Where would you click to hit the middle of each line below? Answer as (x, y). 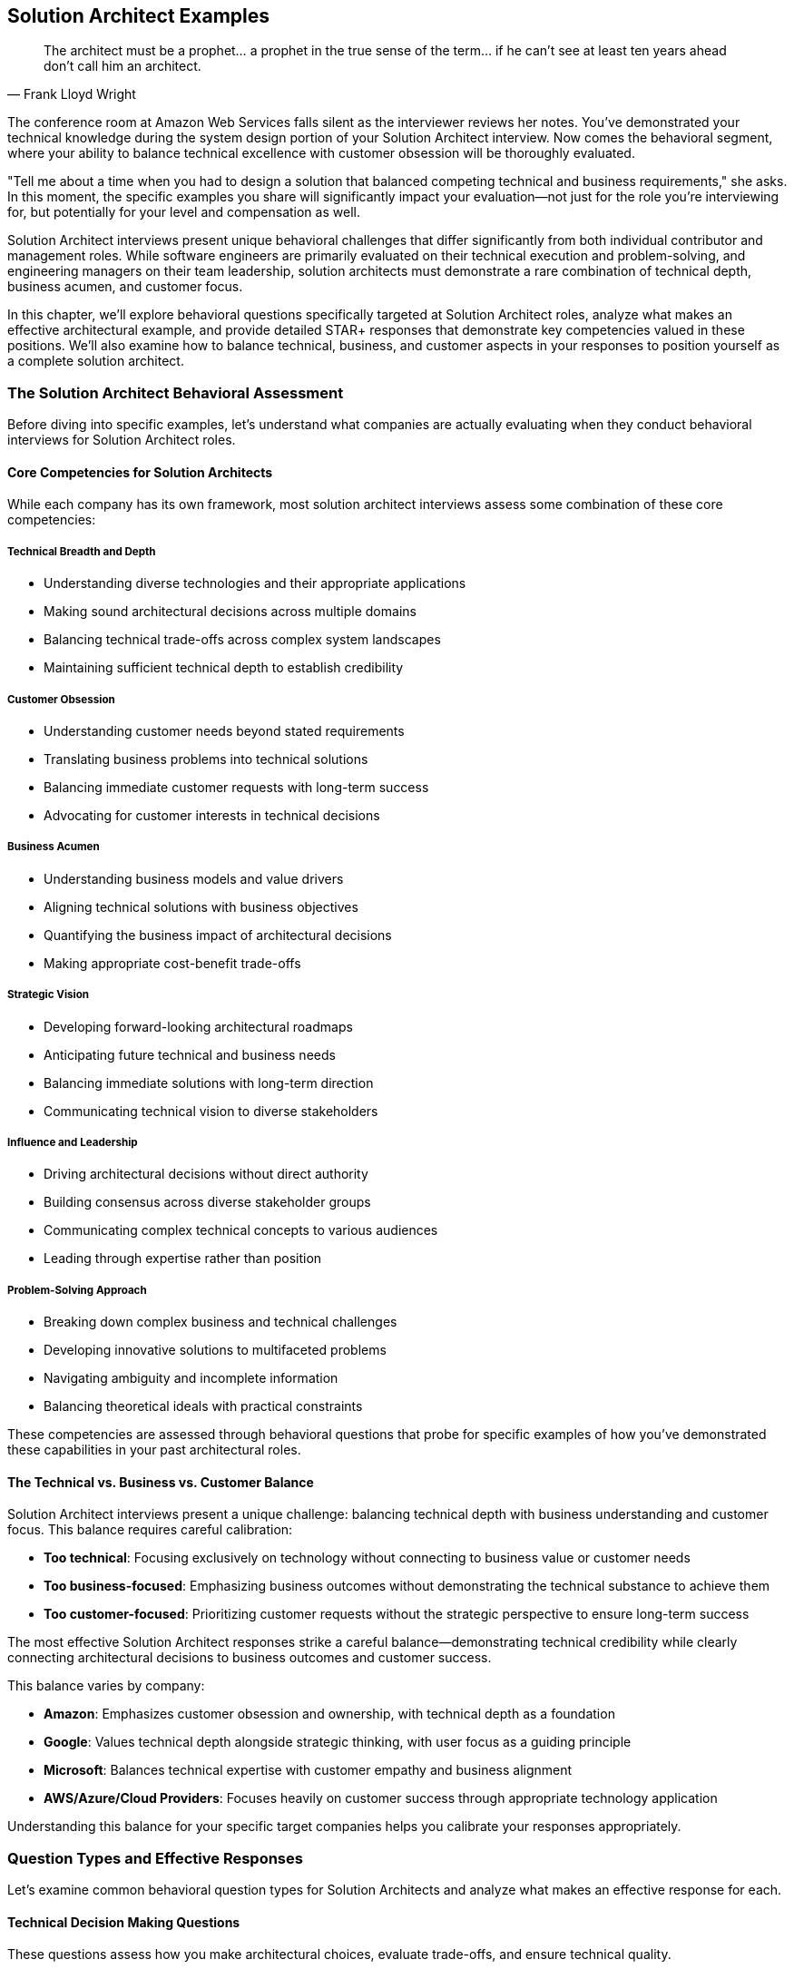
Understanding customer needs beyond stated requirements (224, 730)
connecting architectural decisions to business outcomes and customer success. (250, 1658)
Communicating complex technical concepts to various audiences (241, 1230)
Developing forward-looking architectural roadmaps (198, 1026)
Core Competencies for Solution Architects (140, 472)
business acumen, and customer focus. (125, 287)
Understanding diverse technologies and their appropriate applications (255, 583)
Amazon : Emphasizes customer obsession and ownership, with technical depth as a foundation (329, 1714)
